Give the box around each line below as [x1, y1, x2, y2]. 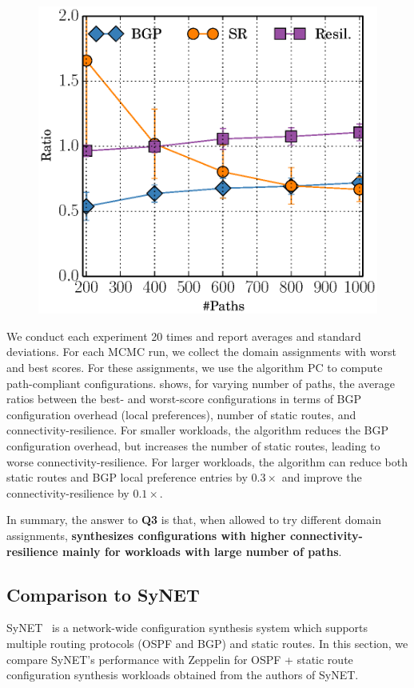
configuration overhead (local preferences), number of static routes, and [6, 406, 356, 422]
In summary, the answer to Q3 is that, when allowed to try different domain [6, 511, 381, 528]
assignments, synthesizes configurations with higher [6, 526, 286, 543]
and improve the [281, 469, 362, 486]
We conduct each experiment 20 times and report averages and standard [6, 327, 361, 344]
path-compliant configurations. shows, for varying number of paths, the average [6, 374, 395, 391]
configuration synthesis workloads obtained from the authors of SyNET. [6, 666, 359, 683]
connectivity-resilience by [6, 484, 129, 501]
